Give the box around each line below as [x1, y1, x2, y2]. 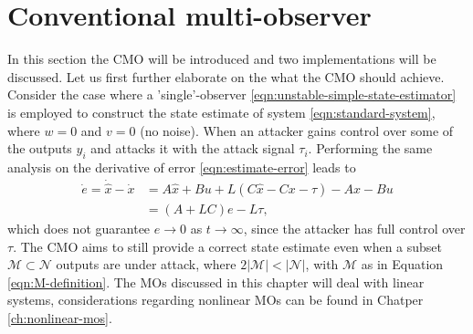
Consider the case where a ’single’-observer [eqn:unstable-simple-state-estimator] [7, 85, 457, 104]
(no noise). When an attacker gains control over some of [140, 120, 454, 140]
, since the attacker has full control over [243, 218, 466, 237]
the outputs [7, 139, 72, 158]
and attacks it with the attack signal [90, 139, 295, 158]
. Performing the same [308, 139, 433, 158]
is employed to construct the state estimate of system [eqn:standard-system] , [7, 102, 436, 121]
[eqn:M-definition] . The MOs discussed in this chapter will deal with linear [7, 272, 425, 291]
